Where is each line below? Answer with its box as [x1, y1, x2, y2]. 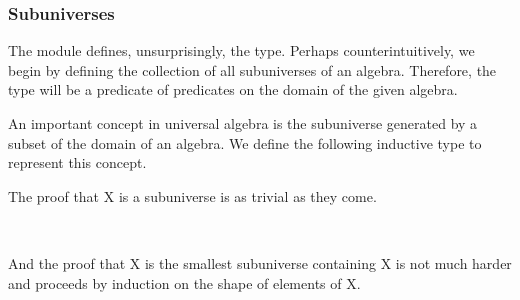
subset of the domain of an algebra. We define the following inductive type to [8, 132, 482, 153]
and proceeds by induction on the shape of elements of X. [8, 272, 361, 293]
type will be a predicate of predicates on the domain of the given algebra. [8, 79, 458, 100]
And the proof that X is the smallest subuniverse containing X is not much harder [8, 252, 512, 273]
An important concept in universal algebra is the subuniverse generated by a [8, 113, 478, 133]
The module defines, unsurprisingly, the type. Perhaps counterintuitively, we [8, 40, 475, 61]
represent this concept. [8, 152, 147, 173]
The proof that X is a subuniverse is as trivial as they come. [8, 185, 377, 206]
